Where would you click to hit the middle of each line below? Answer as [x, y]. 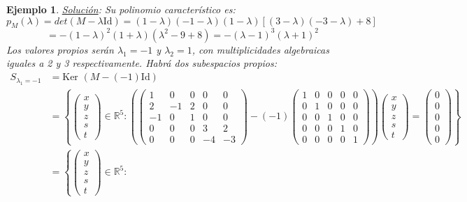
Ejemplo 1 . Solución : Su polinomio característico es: [121, 9]
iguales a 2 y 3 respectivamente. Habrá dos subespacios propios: [142, 63]
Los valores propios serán [60, 49]
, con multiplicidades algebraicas [260, 49]
